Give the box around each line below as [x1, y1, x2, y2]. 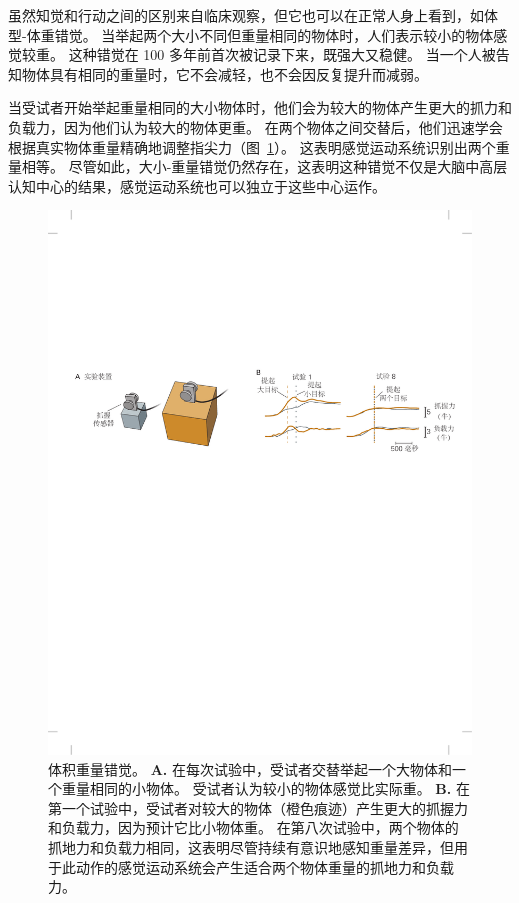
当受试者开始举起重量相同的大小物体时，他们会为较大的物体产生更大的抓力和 [8, 97, 512, 118]
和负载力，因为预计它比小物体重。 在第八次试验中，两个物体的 [48, 817, 459, 838]
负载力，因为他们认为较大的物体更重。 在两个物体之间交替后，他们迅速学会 [8, 116, 503, 137]
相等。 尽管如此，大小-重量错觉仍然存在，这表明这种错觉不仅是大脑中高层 [21, 156, 508, 177]
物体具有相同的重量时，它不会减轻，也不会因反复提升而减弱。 [21, 63, 428, 84]
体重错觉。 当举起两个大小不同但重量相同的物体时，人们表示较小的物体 [26, 24, 494, 45]
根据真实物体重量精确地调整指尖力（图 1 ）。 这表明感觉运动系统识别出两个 [8, 136, 496, 157]
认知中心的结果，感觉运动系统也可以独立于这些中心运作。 [8, 175, 386, 196]
